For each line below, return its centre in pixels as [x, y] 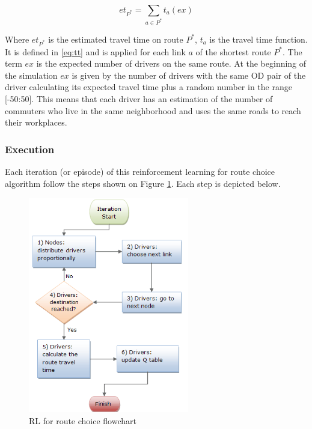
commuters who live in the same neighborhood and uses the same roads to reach [153, 110]
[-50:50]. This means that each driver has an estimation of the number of [139, 99]
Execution [30, 149]
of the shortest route [233, 51]
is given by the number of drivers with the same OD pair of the [189, 75]
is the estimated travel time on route [116, 39]
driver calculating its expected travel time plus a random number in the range [148, 87]
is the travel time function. [258, 39]
